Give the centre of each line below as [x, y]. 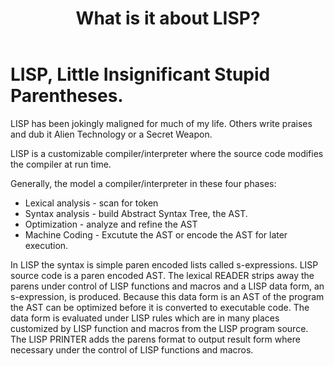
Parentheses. [67, 96]
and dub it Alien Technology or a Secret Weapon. [111, 134]
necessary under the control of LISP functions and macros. [132, 349]
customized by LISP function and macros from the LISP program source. [159, 328]
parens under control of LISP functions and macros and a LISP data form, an [167, 286]
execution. [46, 245]
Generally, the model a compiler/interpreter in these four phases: [143, 183]
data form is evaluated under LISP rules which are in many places [145, 318]
